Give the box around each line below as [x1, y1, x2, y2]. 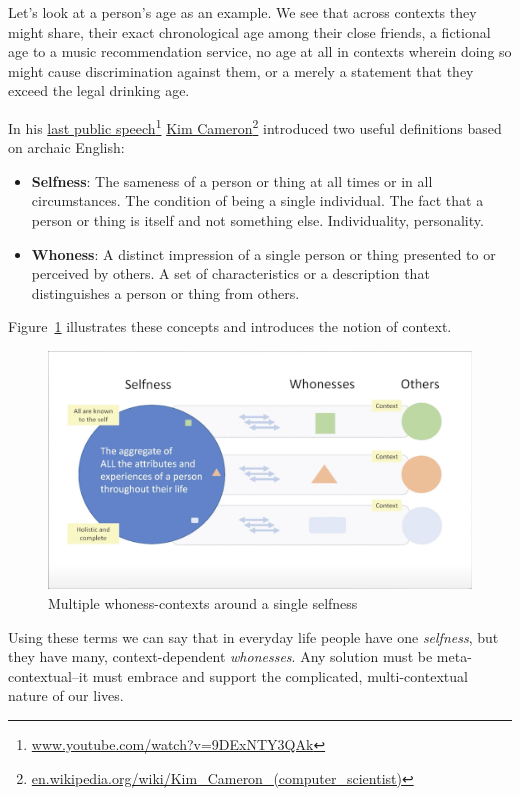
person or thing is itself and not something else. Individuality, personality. [31, 210, 484, 230]
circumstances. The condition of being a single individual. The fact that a [31, 190, 484, 211]
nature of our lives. [8, 685, 124, 706]
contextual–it [8, 665, 89, 686]
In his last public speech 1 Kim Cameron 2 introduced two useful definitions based [8, 114, 502, 138]
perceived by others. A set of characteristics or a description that [31, 263, 430, 284]
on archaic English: [8, 137, 125, 158]
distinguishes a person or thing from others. [31, 282, 300, 303]
